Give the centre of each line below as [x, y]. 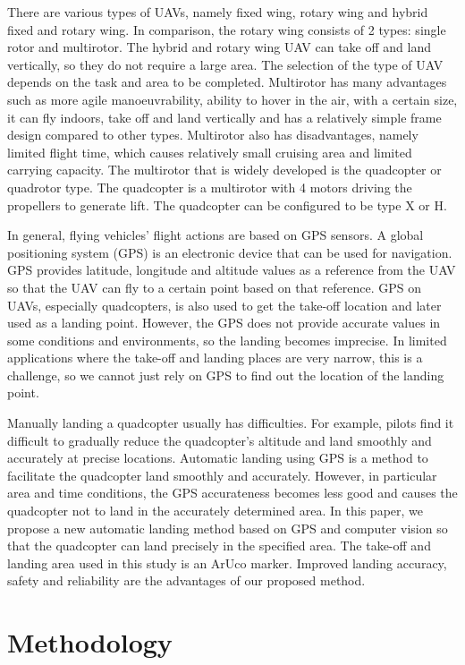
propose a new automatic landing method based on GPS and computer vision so [228, 528]
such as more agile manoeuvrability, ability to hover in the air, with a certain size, [232, 99]
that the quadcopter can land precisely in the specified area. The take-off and [219, 546]
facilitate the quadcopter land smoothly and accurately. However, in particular [222, 475]
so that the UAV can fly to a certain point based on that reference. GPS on [214, 287]
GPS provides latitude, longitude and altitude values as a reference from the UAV [232, 270]
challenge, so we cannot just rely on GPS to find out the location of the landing [226, 375]
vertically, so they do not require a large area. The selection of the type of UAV [225, 64]
